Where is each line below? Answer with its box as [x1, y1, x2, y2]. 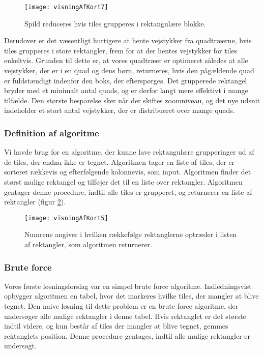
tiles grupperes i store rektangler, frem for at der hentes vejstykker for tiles [4, 45, 238, 55]
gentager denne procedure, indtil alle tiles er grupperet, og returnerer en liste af [4, 186, 252, 197]
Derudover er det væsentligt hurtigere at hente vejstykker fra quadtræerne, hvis [4, 35, 252, 46]
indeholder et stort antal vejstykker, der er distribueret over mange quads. [4, 105, 235, 115]
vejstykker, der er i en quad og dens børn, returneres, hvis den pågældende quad [4, 65, 254, 76]
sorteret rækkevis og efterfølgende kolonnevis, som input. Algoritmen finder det [4, 166, 251, 177]
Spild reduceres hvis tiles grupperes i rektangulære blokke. [24, 18, 206, 28]
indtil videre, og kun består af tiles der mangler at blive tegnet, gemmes [4, 320, 228, 331]
